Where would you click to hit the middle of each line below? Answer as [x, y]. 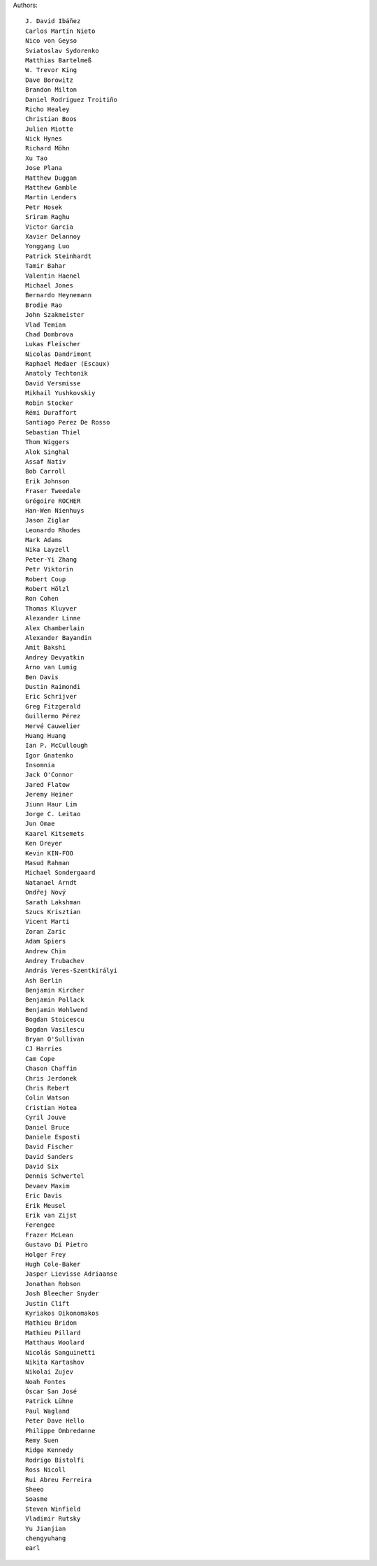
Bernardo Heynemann [59, 295]
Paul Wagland [47, 1411]
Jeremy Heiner [49, 795]
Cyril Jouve [46, 1118]
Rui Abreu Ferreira [59, 1480]
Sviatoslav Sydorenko [62, 50]
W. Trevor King [51, 70]
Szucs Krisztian [53, 912]
